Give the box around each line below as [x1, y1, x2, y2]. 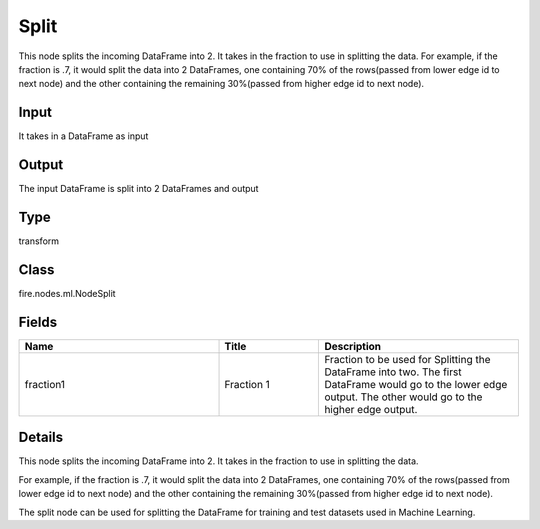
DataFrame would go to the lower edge [324, 377, 508, 391]
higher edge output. [324, 402, 418, 416]
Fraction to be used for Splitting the [324, 352, 491, 366]
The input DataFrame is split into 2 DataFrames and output [18, 183, 259, 195]
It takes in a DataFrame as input [18, 130, 149, 142]
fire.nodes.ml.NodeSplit [18, 287, 116, 299]
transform [18, 235, 60, 247]
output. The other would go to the [324, 390, 483, 404]
